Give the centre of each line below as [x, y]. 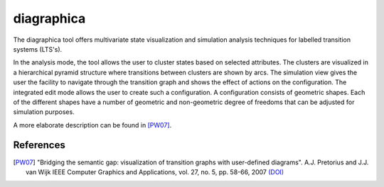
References [39, 145]
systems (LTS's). [38, 49]
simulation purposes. [44, 112]
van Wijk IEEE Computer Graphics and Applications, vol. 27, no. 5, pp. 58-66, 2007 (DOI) [155, 172]
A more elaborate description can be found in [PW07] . [92, 125]
